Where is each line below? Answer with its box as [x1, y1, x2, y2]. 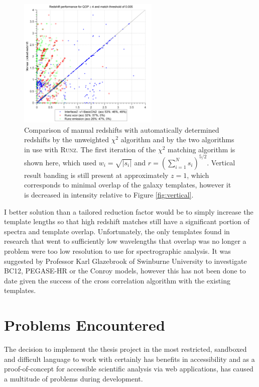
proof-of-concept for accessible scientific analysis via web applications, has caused [4, 363, 253, 374]
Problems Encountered [4, 315, 165, 335]
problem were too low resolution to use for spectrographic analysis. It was [4, 246, 231, 256]
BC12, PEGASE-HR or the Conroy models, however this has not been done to [4, 265, 246, 276]
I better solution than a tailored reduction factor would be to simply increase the [4, 206, 253, 217]
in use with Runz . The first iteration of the [24, 144, 156, 154]
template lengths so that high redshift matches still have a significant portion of [4, 216, 249, 227]
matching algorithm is [168, 144, 235, 154]
